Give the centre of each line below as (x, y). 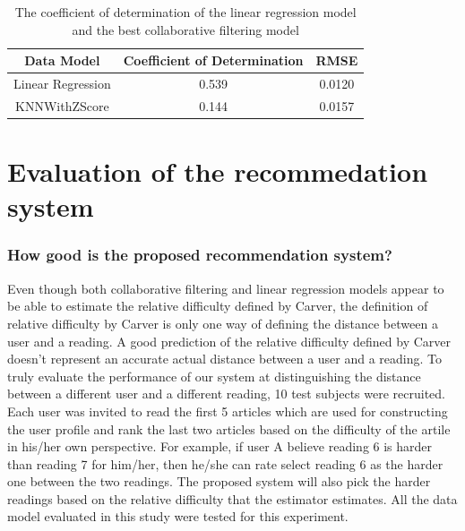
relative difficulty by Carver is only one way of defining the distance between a (223, 323)
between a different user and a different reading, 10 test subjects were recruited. (226, 394)
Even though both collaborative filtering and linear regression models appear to (226, 288)
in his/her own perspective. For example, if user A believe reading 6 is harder (220, 446)
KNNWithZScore (62, 105)
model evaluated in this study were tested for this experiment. (178, 516)
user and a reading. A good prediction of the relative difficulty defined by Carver (229, 341)
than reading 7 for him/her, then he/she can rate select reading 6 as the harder (225, 463)
